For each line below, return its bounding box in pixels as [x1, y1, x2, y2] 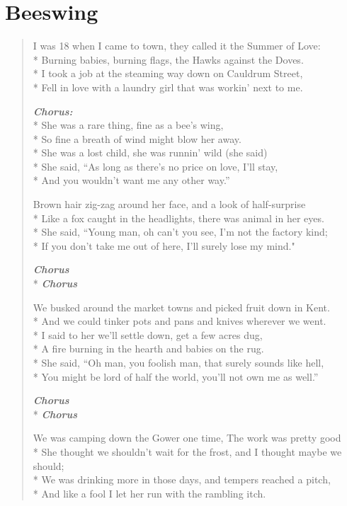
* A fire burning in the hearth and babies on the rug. [33, 341, 264, 356]
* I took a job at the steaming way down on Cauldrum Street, [33, 66, 303, 81]
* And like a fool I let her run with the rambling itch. [33, 485, 266, 500]
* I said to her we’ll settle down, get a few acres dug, [33, 327, 263, 342]
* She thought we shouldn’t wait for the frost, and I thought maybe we [33, 444, 342, 459]
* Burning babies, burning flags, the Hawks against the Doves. [33, 52, 304, 67]
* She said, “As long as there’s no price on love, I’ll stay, [33, 159, 278, 173]
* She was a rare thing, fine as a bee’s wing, [33, 117, 224, 132]
